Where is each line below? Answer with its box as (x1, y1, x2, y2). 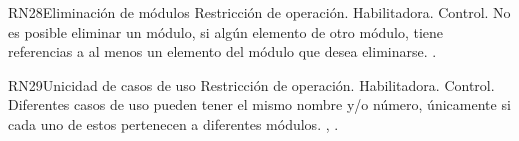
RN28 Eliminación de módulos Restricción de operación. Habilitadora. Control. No (8, 2, 511, 22)
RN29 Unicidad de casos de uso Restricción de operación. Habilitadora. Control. (8, 74, 495, 95)
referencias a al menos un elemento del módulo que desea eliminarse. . (8, 41, 437, 62)
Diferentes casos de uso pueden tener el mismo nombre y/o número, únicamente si (8, 94, 511, 115)
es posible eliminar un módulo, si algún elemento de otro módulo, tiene (8, 21, 444, 42)
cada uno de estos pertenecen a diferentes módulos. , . (8, 113, 339, 134)
